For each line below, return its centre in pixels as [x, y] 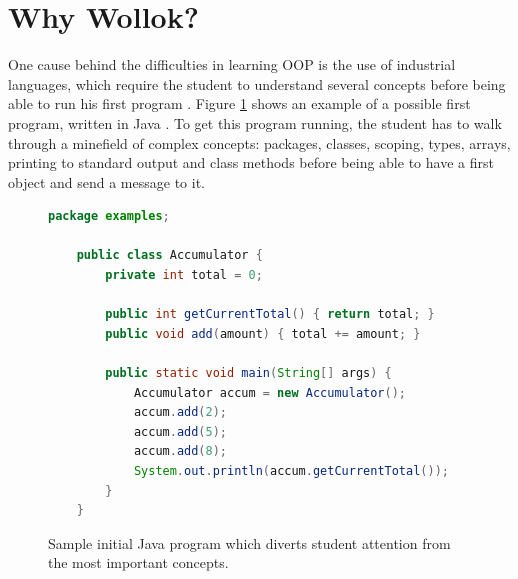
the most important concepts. [138, 562]
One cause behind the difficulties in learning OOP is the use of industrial [232, 64]
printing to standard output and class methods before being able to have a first [251, 162]
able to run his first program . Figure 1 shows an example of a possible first [239, 103]
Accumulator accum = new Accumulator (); [269, 392]
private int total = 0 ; [184, 275]
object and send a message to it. [106, 181]
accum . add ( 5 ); [180, 431]
